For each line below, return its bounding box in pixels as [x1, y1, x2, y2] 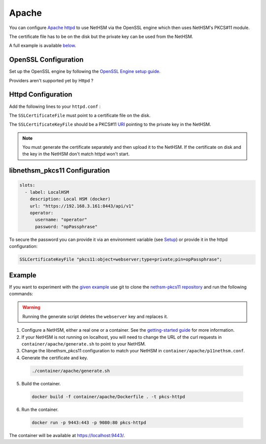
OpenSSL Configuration [9, 56, 84, 64]
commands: [9, 291, 33, 297]
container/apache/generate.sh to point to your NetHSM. [21, 341, 146, 347]
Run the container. [21, 407, 59, 412]
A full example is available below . [9, 42, 76, 49]
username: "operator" [35, 217, 87, 223]
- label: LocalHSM [25, 189, 69, 195]
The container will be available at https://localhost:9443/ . [9, 432, 125, 438]
